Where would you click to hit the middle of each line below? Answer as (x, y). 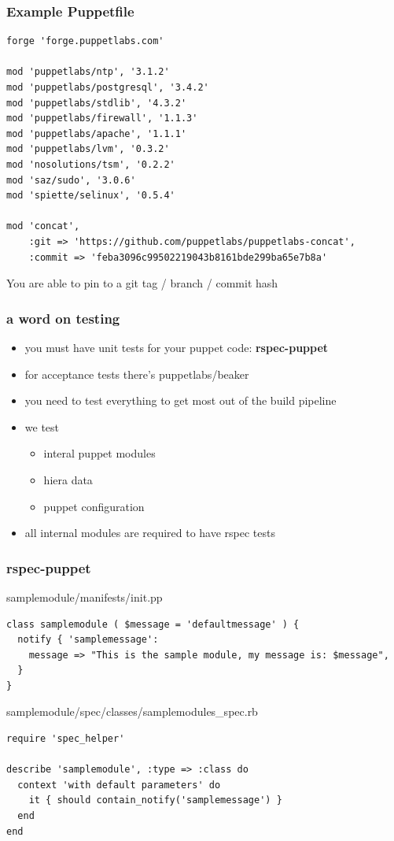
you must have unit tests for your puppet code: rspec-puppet (177, 347)
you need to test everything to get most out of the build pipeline (180, 400)
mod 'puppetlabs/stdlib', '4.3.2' (97, 103)
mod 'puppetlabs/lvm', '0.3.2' (88, 149)
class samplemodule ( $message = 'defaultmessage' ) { (153, 624)
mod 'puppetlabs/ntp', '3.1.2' (88, 72)
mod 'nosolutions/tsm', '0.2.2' (91, 164)
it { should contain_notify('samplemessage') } (155, 800)
